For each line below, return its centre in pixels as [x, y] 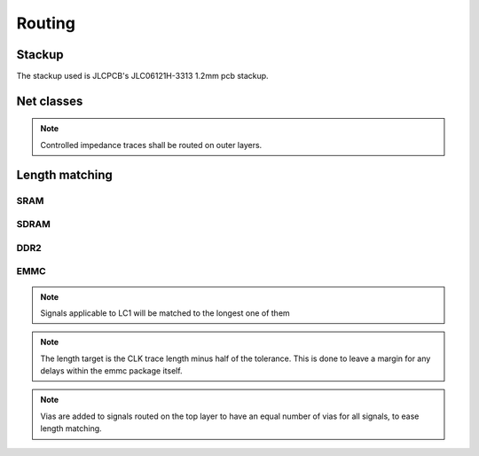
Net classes [50, 101]
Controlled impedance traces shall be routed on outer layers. [151, 145]
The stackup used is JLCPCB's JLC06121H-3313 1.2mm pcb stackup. [143, 76]
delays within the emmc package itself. [111, 371]
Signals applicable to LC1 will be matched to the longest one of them [165, 313]
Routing [46, 23]
